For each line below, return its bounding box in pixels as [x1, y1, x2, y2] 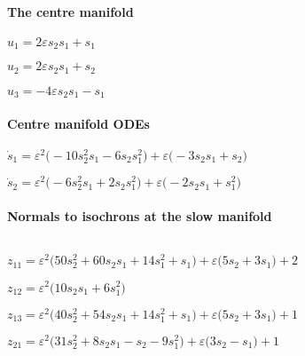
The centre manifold [7, 2, 134, 20]
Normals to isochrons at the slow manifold [7, 207, 272, 225]
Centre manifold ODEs [7, 114, 150, 132]
